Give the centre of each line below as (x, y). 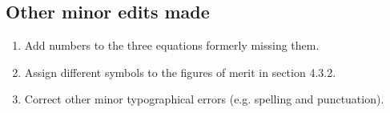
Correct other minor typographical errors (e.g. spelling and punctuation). (204, 99)
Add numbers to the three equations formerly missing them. (172, 45)
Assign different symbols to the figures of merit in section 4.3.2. (180, 72)
